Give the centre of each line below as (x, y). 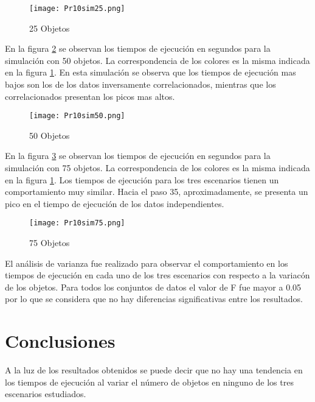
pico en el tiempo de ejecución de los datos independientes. (115, 203)
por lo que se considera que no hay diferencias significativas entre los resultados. (154, 299)
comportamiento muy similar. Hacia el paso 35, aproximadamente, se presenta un (157, 192)
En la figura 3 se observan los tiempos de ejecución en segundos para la (138, 156)
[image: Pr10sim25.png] (77, 9)
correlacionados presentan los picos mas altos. (90, 96)
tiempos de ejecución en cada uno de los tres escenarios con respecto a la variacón (157, 275)
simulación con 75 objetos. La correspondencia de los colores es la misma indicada (157, 168)
